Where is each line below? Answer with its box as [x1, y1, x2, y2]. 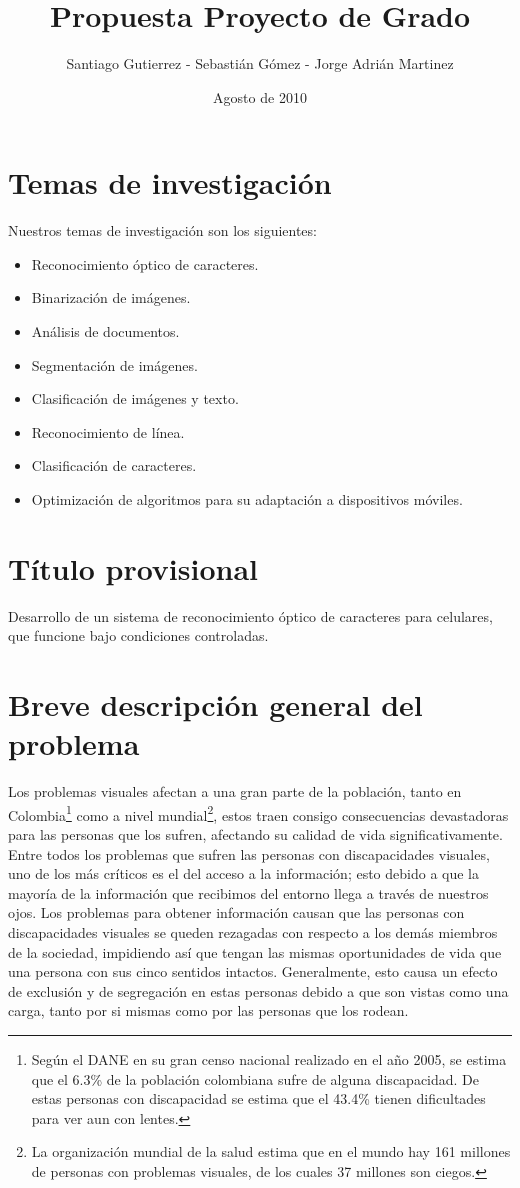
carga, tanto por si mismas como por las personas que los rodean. [8, 1000, 409, 1021]
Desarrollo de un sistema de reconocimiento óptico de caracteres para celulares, [8, 605, 493, 626]
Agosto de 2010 [213, 86, 307, 107]
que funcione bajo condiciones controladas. [8, 625, 269, 646]
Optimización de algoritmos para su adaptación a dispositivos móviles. [31, 489, 463, 509]
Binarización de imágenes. [31, 287, 191, 308]
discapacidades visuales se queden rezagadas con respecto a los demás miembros [8, 922, 498, 943]
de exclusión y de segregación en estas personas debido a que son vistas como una [8, 980, 509, 1001]
